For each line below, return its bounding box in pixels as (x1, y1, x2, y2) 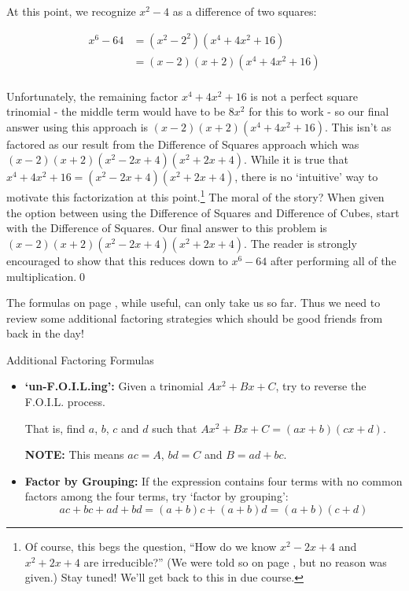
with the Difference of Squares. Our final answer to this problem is (6, 220, 327, 236)
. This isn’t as (325, 118, 392, 135)
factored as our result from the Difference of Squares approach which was (6, 135, 359, 152)
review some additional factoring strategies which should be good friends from (6, 309, 383, 326)
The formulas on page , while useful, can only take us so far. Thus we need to (6, 294, 381, 311)
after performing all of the (271, 252, 396, 268)
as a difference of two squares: (172, 3, 317, 19)
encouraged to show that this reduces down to (6, 252, 228, 268)
